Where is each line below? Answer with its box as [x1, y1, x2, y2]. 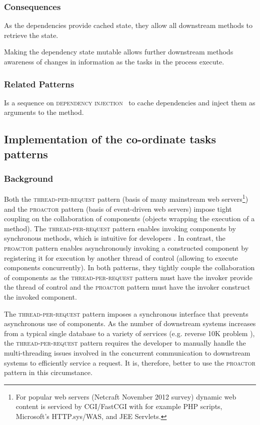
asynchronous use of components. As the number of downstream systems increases [4, 318, 256, 329]
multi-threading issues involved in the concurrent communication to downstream [4, 347, 250, 358]
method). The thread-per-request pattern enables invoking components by [4, 223, 236, 233]
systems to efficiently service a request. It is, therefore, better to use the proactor [4, 357, 255, 368]
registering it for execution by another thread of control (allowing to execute [4, 252, 238, 263]
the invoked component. [4, 291, 77, 302]
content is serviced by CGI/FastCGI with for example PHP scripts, [15, 401, 222, 412]
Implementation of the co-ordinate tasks [4, 131, 216, 147]
